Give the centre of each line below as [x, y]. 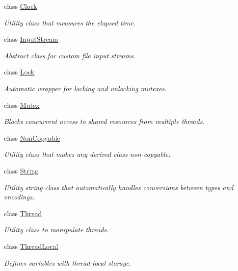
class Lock [19, 72]
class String [21, 170]
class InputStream [31, 39]
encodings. [19, 197]
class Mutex [22, 105]
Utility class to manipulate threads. [56, 230]
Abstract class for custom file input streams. [70, 55]
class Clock [21, 6]
